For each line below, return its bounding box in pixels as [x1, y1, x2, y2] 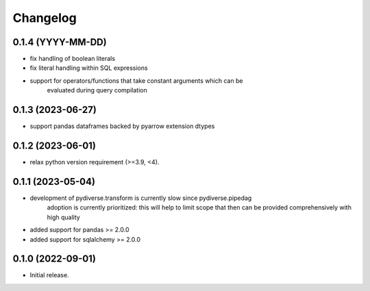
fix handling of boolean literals [29, 55, 116, 63]
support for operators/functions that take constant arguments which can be [29, 76, 243, 85]
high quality [47, 213, 80, 221]
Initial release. [29, 271, 69, 279]
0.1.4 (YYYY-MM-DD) [12, 36, 107, 48]
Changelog [12, 10, 77, 25]
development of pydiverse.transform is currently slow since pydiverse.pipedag [29, 194, 252, 202]
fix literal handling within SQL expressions [29, 64, 148, 72]
